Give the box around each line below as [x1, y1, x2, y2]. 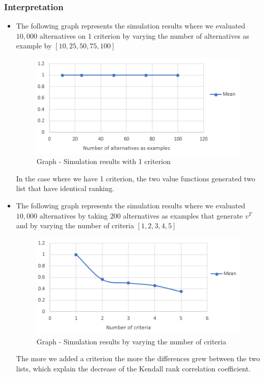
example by [16, 40, 52, 51]
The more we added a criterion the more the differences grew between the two [16, 353, 260, 364]
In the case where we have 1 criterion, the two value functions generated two [16, 173, 255, 183]
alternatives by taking [39, 210, 108, 221]
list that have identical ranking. [16, 183, 115, 194]
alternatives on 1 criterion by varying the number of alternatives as [39, 30, 249, 41]
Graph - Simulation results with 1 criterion [36, 156, 171, 167]
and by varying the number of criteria [16, 220, 134, 231]
